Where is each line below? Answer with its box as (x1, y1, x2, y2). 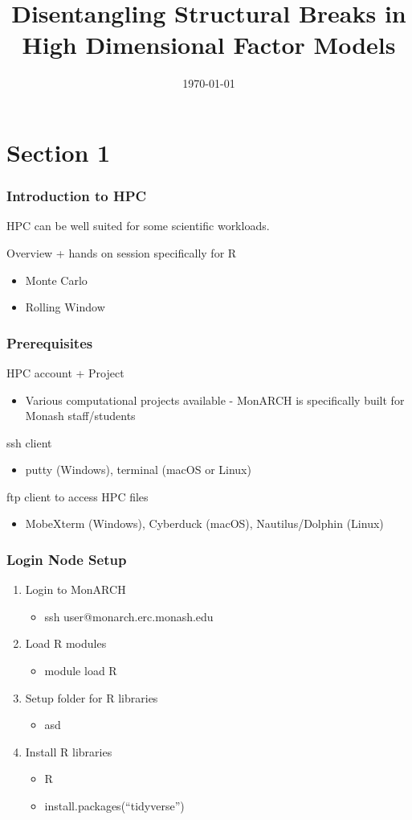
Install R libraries (25, 743, 112, 760)
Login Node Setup (6, 549, 127, 569)
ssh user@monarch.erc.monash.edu (44, 608, 214, 624)
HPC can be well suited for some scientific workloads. (6, 217, 270, 234)
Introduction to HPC (6, 186, 147, 206)
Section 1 (6, 135, 111, 168)
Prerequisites (6, 332, 93, 352)
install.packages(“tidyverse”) (44, 797, 185, 814)
